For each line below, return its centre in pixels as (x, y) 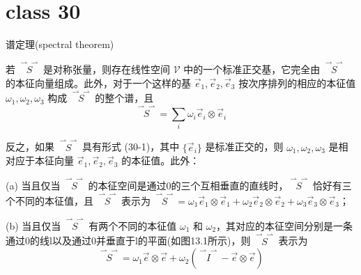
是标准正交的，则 (244, 147)
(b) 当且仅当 (33, 225)
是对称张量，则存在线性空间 (106, 69)
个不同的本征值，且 (49, 200)
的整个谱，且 (124, 98)
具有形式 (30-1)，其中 (131, 147)
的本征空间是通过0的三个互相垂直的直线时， (188, 186)
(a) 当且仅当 (33, 186)
